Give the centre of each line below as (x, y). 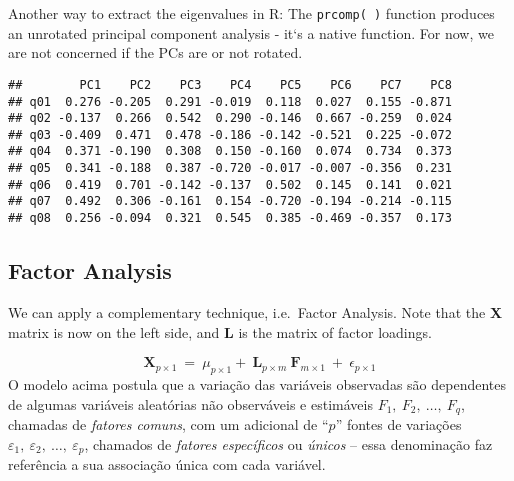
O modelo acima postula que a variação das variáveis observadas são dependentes (257, 383)
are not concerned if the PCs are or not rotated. (155, 52)
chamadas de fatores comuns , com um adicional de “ (168, 423)
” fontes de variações (398, 423)
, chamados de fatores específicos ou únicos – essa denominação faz (288, 443)
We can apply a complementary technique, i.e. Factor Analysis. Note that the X (255, 311)
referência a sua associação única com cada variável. (167, 464)
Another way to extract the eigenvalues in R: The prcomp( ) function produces (251, 13)
